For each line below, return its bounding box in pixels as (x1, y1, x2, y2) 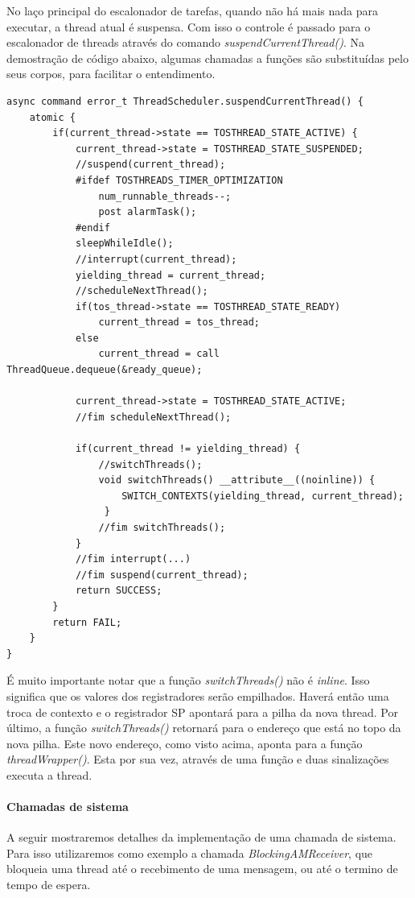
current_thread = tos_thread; (98, 317, 260, 329)
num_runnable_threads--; (98, 190, 232, 202)
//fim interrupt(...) (75, 553, 191, 565)
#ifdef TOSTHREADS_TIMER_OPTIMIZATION (75, 174, 283, 186)
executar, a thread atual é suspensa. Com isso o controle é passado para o (6, 18, 371, 35)
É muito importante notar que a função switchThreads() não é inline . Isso (6, 672, 370, 689)
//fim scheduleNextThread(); (75, 411, 232, 423)
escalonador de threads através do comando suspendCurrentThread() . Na (6, 34, 365, 51)
